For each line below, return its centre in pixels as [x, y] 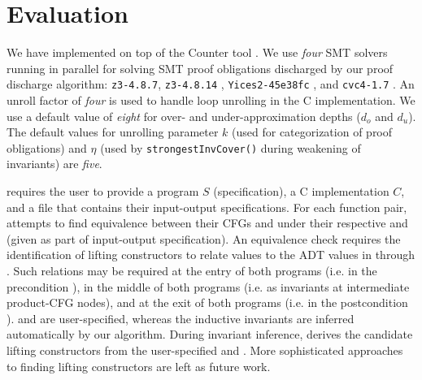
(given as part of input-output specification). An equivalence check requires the [204, 238]
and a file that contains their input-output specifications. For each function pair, [207, 207]
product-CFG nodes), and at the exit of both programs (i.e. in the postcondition [207, 302]
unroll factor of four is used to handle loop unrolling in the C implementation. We [211, 99]
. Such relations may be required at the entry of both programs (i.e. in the [192, 270]
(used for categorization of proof [312, 132]
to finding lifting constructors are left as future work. [139, 366]
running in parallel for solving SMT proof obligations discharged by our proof [200, 68]
